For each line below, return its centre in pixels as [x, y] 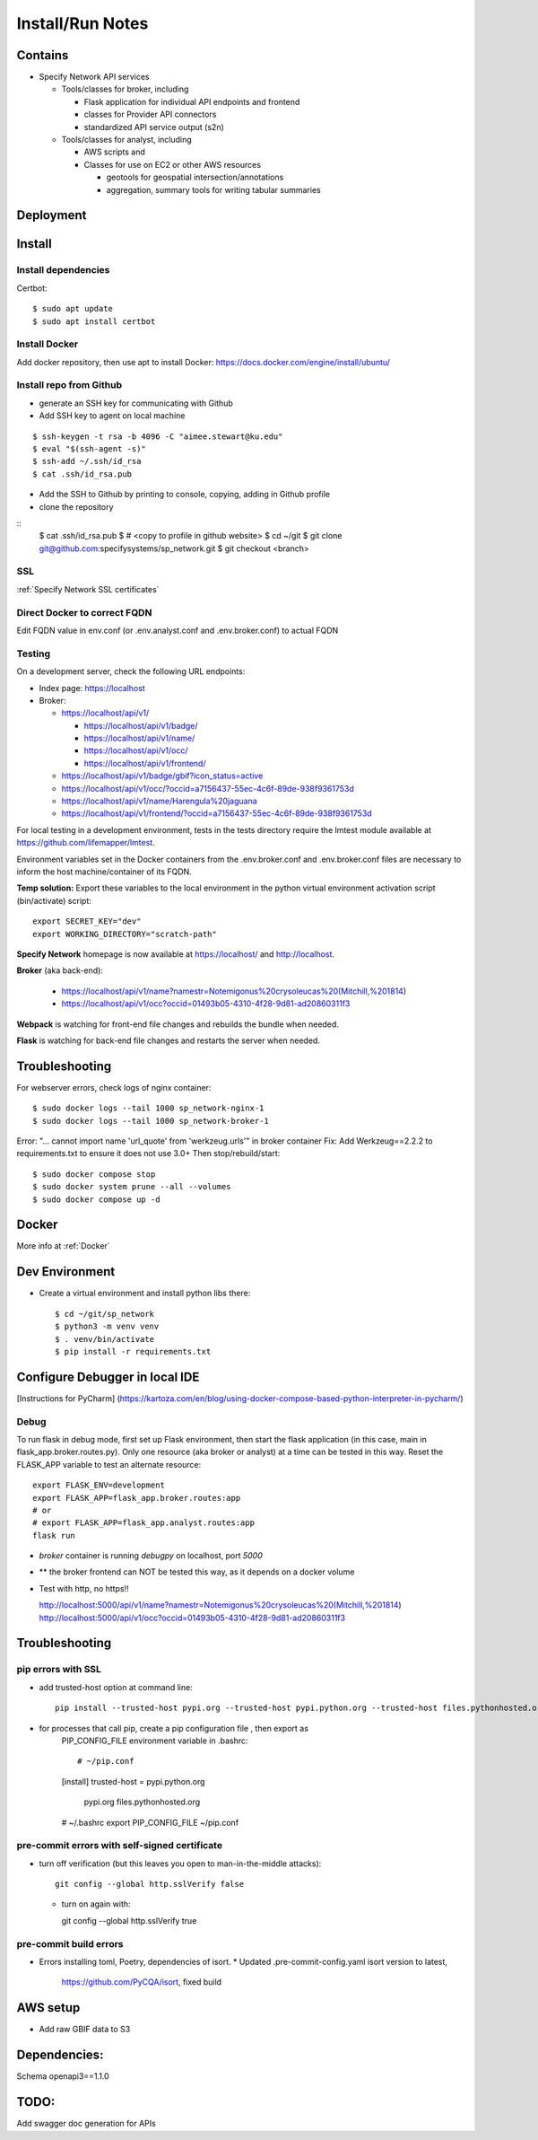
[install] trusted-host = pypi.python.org [133, 1781]
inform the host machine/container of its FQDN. [104, 872]
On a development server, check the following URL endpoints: [131, 671]
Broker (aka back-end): [60, 970]
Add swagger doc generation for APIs [86, 2124]
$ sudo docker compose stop [94, 1174]
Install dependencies [63, 270]
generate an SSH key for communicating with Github [136, 403]
